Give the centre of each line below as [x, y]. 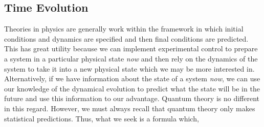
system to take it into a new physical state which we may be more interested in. [129, 68]
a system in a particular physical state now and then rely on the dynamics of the [131, 58]
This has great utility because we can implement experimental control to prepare [131, 49]
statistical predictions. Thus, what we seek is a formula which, [102, 118]
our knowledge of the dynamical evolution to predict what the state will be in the [132, 88]
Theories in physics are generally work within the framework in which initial [124, 29]
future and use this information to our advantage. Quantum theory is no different [132, 98]
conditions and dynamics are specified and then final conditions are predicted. [126, 38]
